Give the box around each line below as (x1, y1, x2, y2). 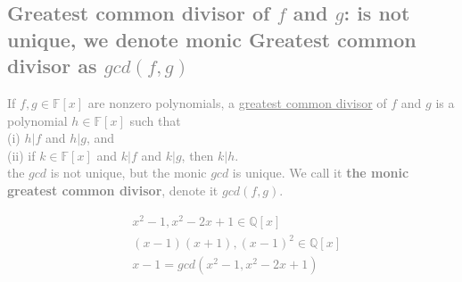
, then (181, 145, 214, 164)
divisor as (7, 52, 97, 79)
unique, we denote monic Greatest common (7, 25, 417, 53)
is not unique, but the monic (50, 163, 207, 182)
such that (129, 111, 181, 129)
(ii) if (7, 145, 36, 164)
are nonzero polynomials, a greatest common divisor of (87, 93, 387, 112)
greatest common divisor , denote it (7, 180, 219, 199)
